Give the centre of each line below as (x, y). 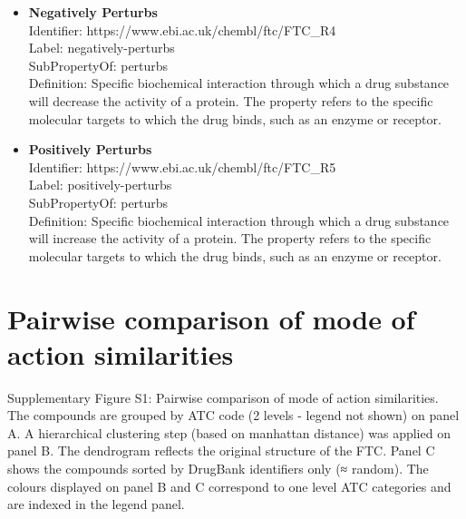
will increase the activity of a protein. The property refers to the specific (230, 238)
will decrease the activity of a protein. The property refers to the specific (231, 100)
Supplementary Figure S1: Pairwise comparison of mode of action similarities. (223, 397)
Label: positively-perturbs (100, 185)
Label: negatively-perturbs (102, 48)
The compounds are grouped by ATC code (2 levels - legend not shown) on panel (233, 415)
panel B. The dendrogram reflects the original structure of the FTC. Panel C (221, 450)
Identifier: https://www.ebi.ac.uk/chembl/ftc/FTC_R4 (182, 29)
